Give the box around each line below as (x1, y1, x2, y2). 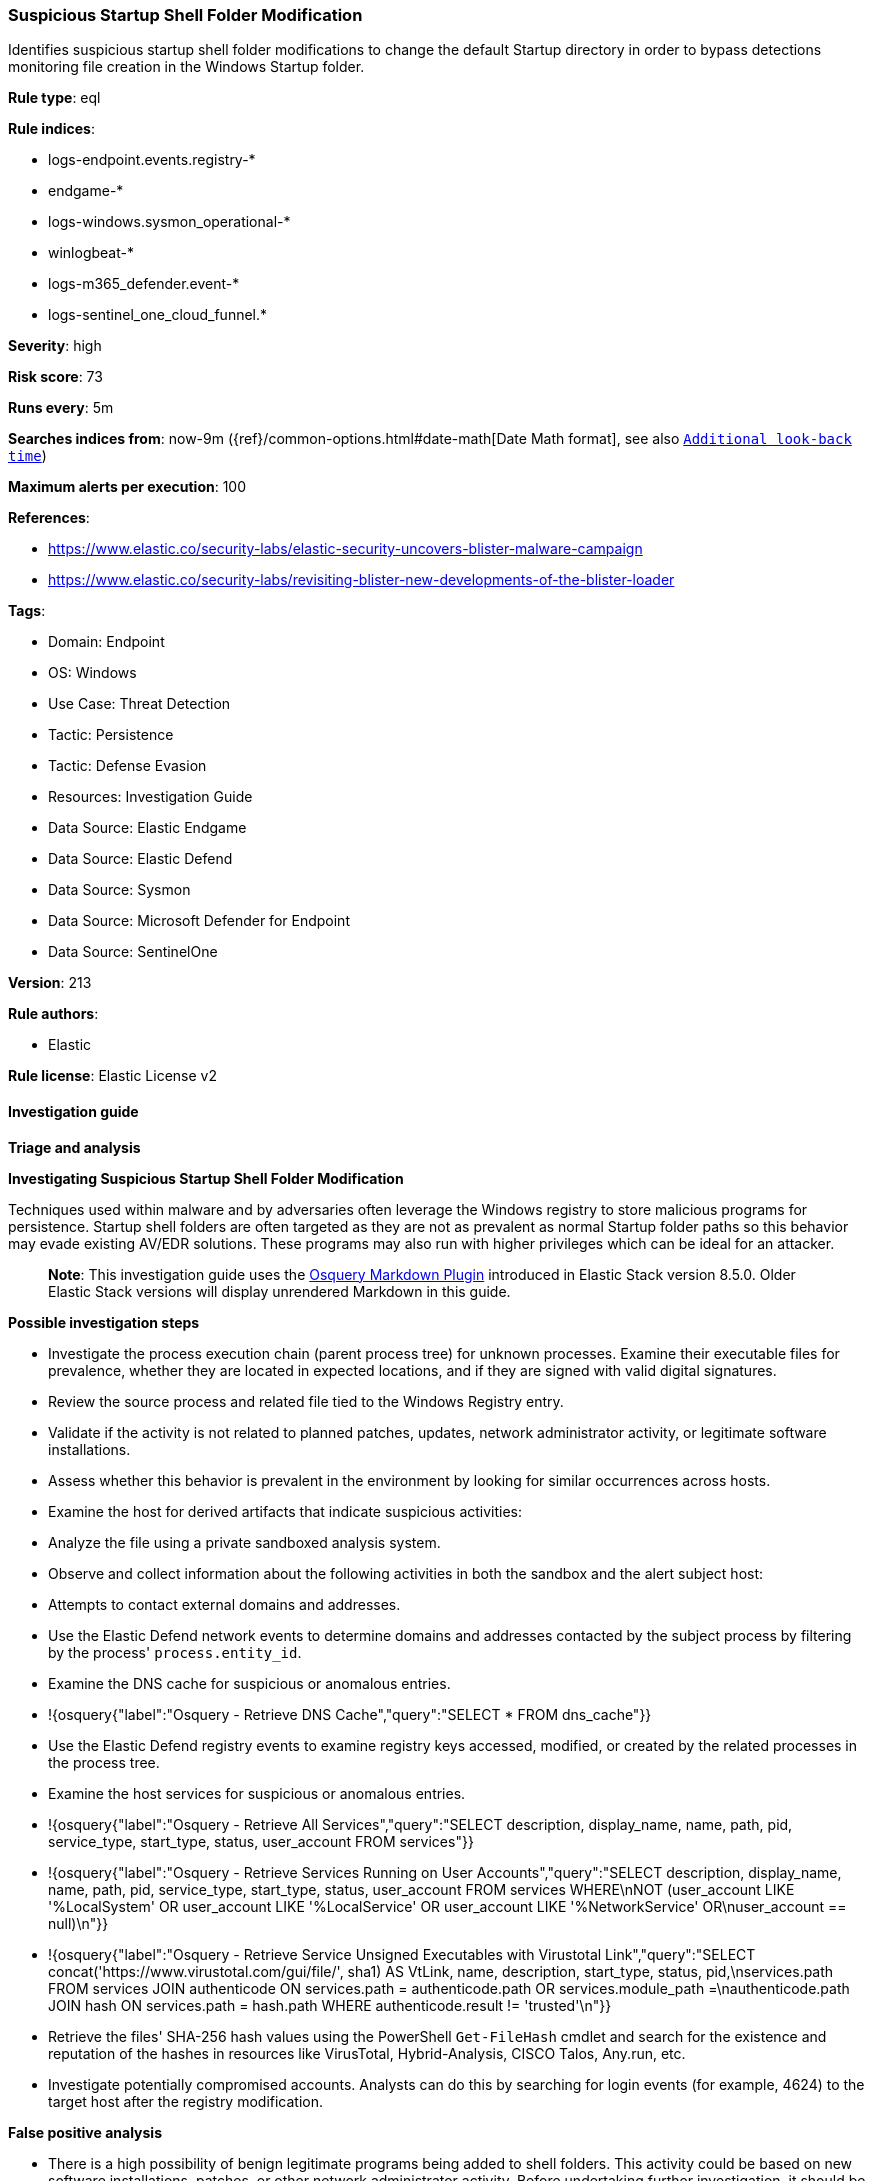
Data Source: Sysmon (48, 881, 191, 899)
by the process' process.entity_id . (48, 1643, 302, 1661)
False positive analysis (8, 2123, 162, 2141)
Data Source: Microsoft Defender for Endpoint (48, 912, 350, 930)
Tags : (8, 602, 46, 620)
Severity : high (8, 337, 102, 355)
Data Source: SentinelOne (48, 943, 218, 961)
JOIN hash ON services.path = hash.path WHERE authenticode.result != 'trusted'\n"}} (48, 1996, 612, 2014)
